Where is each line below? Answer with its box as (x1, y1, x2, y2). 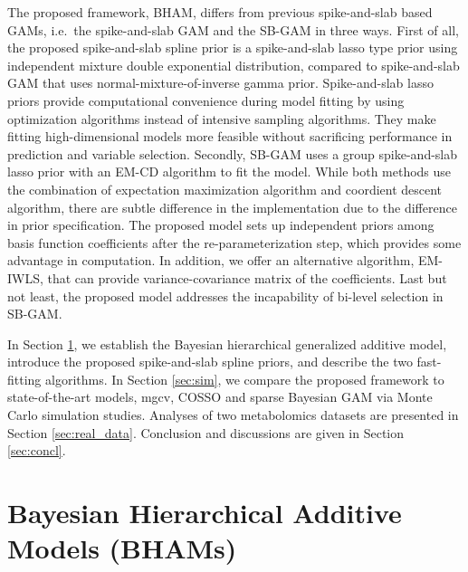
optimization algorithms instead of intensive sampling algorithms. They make (7, 109, 436, 128)
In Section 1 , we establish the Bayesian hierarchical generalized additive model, (7, 334, 447, 353)
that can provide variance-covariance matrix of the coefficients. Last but (47, 268, 447, 287)
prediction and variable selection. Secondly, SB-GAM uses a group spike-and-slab (7, 144, 458, 163)
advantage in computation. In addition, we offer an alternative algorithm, (7, 251, 415, 270)
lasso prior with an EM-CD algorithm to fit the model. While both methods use (7, 162, 452, 181)
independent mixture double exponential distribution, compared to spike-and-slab (7, 55, 460, 74)
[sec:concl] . (7, 441, 66, 460)
